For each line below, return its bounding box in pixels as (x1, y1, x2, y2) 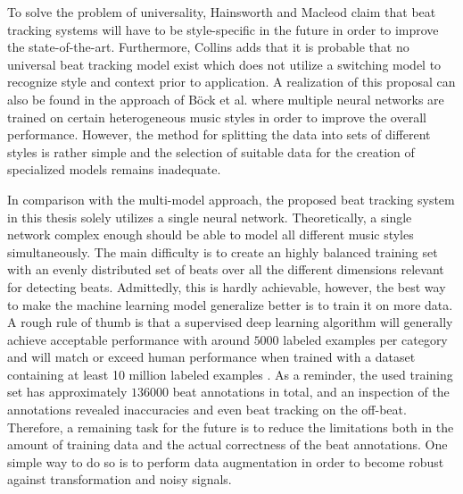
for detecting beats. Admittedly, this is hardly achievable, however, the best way (7, 277, 446, 296)
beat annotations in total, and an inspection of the (172, 382, 450, 401)
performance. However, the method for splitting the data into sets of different (7, 125, 431, 144)
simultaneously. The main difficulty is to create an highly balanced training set (7, 242, 438, 261)
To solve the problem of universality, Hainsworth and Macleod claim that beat (7, 3, 436, 21)
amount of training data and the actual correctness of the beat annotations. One (7, 435, 448, 454)
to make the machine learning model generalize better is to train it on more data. (7, 295, 453, 314)
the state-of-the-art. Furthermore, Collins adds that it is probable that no (7, 38, 409, 56)
